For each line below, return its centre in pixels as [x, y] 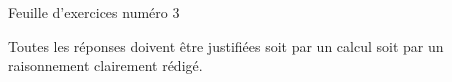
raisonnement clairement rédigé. [105, 65]
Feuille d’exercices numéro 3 [94, 12]
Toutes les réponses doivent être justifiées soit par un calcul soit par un [226, 45]
